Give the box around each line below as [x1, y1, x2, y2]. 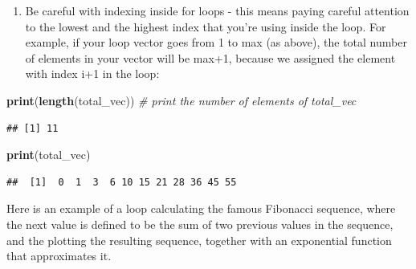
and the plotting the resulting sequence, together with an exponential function [6, 231, 392, 248]
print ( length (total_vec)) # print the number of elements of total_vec [6, 92, 357, 108]
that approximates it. [6, 247, 112, 264]
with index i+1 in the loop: [25, 65, 160, 82]
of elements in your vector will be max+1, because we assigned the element [25, 49, 396, 66]
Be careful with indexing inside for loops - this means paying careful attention [25, 2, 410, 18]
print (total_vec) [6, 146, 91, 163]
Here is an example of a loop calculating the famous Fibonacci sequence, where [6, 200, 396, 217]
